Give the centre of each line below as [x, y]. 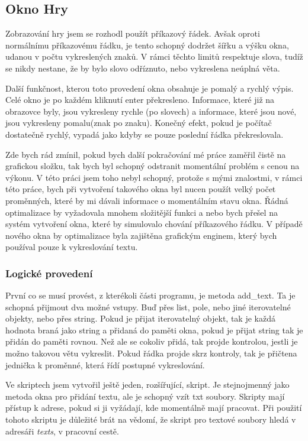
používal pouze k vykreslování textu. [72, 247]
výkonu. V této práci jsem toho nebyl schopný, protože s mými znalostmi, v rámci [154, 177]
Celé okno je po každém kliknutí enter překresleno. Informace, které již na [140, 100]
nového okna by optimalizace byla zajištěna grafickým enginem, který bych [141, 235]
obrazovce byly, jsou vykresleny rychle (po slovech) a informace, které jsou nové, [151, 111]
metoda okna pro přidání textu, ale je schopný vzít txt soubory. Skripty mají [145, 396]
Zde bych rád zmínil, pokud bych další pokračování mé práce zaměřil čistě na [146, 154]
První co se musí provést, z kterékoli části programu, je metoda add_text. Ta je [150, 295]
